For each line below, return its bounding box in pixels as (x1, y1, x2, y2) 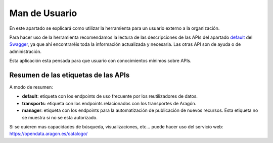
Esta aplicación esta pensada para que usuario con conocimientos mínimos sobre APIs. (9, 58, 192, 64)
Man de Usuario (9, 8, 77, 19)
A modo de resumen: (9, 84, 53, 90)
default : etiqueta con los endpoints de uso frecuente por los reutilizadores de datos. (22, 93, 198, 99)
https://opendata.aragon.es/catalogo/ (9, 131, 88, 137)
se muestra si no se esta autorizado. (22, 114, 98, 120)
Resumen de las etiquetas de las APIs (9, 70, 130, 79)
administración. (9, 48, 41, 54)
